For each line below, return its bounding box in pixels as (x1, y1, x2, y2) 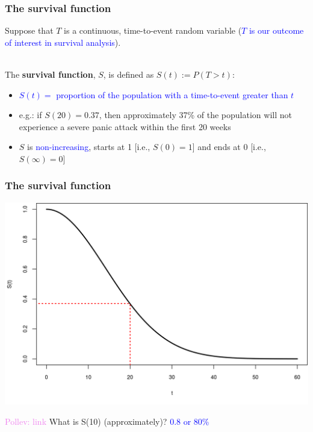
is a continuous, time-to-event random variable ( (64, 24, 242, 37)
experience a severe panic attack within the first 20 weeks (19, 120, 231, 133)
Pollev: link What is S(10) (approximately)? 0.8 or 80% (5, 415, 209, 428)
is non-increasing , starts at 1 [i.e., (27, 140, 150, 153)
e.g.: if (19, 108, 42, 121)
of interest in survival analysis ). (5, 36, 121, 48)
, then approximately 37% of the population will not (99, 108, 292, 121)
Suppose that (5, 24, 54, 37)
